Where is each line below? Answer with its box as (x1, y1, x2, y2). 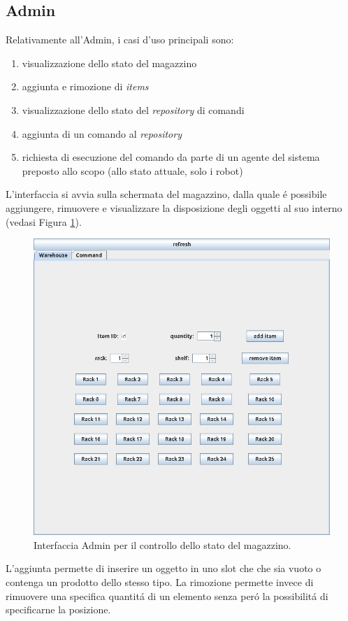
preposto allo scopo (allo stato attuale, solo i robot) (22, 163, 243, 178)
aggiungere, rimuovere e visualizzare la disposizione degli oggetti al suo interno (6, 200, 342, 215)
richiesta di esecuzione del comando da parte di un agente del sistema (22, 150, 320, 164)
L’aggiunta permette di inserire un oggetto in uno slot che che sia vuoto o (6, 561, 321, 576)
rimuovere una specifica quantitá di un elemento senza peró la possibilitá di (6, 588, 328, 603)
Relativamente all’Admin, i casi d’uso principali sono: (6, 32, 234, 47)
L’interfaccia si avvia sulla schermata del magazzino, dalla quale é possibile (6, 187, 327, 201)
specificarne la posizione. (6, 602, 111, 617)
